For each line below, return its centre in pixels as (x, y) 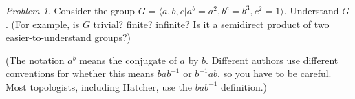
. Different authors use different (272, 60)
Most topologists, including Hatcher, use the (99, 86)
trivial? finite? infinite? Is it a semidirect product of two (211, 24)
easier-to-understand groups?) (68, 37)
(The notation (35, 60)
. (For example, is (43, 24)
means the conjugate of (128, 60)
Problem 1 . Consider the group (71, 10)
